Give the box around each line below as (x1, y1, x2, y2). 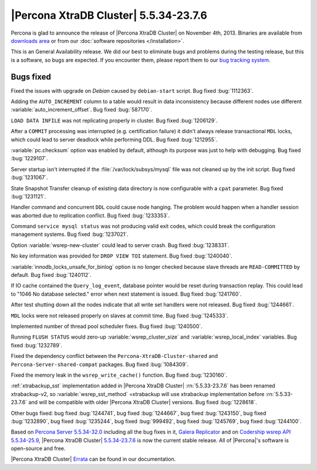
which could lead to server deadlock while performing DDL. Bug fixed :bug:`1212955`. (11, 136, 218, 143)
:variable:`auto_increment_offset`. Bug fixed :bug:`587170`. (11, 106, 153, 113)
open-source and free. (11, 445, 66, 452)
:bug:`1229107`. (11, 155, 48, 162)
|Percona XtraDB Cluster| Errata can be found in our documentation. (11, 455, 176, 463)
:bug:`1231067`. (11, 174, 48, 181)
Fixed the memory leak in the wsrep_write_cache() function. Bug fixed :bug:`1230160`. (11, 371, 228, 378)
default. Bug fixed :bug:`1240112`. (11, 272, 92, 279)
